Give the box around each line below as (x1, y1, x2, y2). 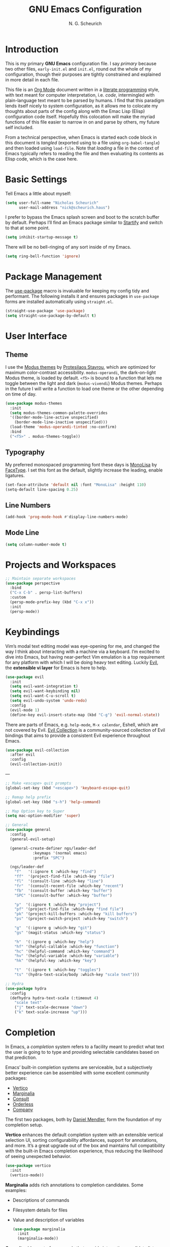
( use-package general (5, 827, 51, 833)
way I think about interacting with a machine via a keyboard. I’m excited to (5, 648, 160, 655)
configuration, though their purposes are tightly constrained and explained (5, 71, 161, 77)
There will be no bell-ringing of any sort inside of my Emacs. (5, 244, 131, 250)
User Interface (5, 331, 67, 342)
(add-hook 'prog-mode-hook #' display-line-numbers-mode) (5, 515, 128, 520)
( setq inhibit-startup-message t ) (5, 235, 79, 240)
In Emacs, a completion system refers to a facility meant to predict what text (5, 1044, 164, 1050)
